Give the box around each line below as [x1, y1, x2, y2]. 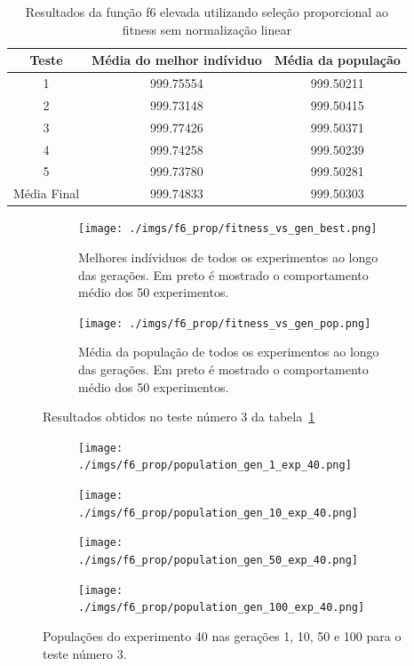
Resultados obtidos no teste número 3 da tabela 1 [43, 407, 315, 426]
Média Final [13, 184, 80, 203]
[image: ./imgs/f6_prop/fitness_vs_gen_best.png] [78, 222, 378, 236]
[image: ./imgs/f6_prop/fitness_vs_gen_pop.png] [78, 317, 371, 330]
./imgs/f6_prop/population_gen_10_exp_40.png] [78, 506, 358, 519]
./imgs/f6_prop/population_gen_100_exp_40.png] [78, 601, 365, 614]
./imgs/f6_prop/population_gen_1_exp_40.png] [78, 459, 352, 472]
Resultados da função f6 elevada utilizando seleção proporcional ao [25, 3, 388, 20]
